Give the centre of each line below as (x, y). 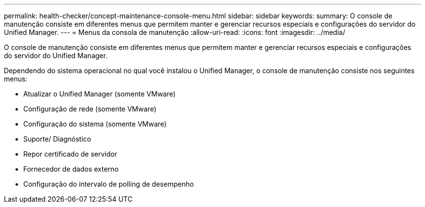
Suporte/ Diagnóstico (57, 139)
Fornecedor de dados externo (71, 169)
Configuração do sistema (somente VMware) (95, 124)
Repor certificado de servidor (70, 154)
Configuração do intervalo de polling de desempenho (109, 184)
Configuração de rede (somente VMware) (90, 109)
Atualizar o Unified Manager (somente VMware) (99, 94)
